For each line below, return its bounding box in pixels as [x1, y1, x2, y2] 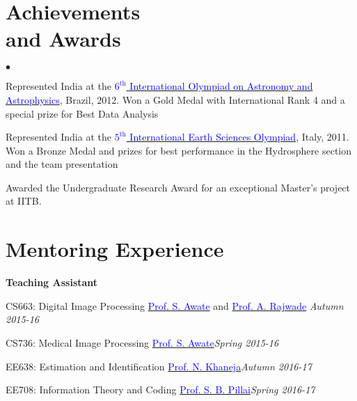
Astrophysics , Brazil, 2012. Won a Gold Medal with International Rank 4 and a [6, 92, 345, 107]
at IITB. [6, 194, 42, 208]
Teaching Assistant [6, 275, 98, 290]
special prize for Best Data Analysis [6, 106, 159, 120]
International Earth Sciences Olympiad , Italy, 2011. [129, 129, 349, 144]
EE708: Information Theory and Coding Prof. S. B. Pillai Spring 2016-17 [6, 382, 315, 397]
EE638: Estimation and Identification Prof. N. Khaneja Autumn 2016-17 [6, 359, 312, 373]
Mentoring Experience [6, 235, 224, 263]
